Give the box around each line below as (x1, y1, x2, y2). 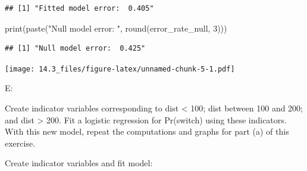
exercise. (5, 136, 36, 149)
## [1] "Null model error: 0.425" (5, 44, 146, 53)
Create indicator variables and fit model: (5, 157, 153, 169)
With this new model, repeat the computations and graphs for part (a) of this (5, 125, 289, 138)
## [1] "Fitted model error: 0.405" (5, 4, 154, 13)
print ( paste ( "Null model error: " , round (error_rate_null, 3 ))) (5, 21, 227, 34)
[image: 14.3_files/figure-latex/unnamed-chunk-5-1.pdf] (5, 64, 235, 73)
